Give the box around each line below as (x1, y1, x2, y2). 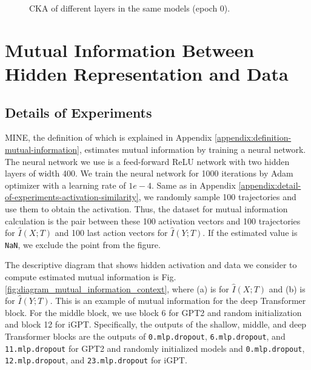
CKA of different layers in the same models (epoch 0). (29, 2, 230, 14)
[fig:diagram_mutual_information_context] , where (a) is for (5, 282, 229, 295)
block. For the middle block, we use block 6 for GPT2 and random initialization (5, 306, 302, 318)
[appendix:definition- (215, 131, 292, 144)
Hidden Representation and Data (5, 61, 289, 86)
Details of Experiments (5, 103, 152, 121)
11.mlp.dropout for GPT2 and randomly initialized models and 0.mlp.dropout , (5, 341, 305, 354)
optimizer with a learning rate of (5, 178, 126, 191)
